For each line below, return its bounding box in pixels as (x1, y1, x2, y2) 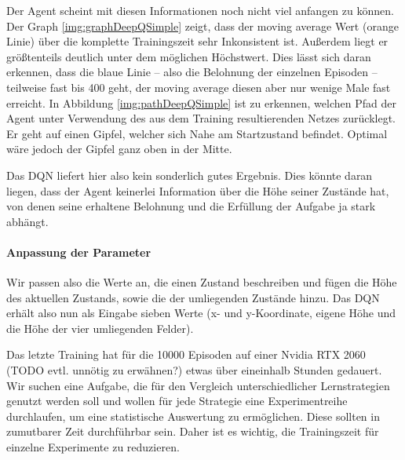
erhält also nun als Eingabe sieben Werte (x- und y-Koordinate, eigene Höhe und (6, 305, 396, 321)
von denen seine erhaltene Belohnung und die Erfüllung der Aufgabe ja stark (6, 198, 376, 214)
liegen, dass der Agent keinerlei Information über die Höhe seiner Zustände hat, (6, 182, 389, 199)
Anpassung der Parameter (6, 243, 151, 260)
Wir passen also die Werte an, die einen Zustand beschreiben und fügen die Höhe (6, 274, 397, 290)
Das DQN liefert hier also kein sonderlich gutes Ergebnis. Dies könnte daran (6, 166, 373, 183)
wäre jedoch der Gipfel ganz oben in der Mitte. (6, 141, 232, 157)
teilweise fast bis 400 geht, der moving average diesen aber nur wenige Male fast (6, 78, 391, 95)
